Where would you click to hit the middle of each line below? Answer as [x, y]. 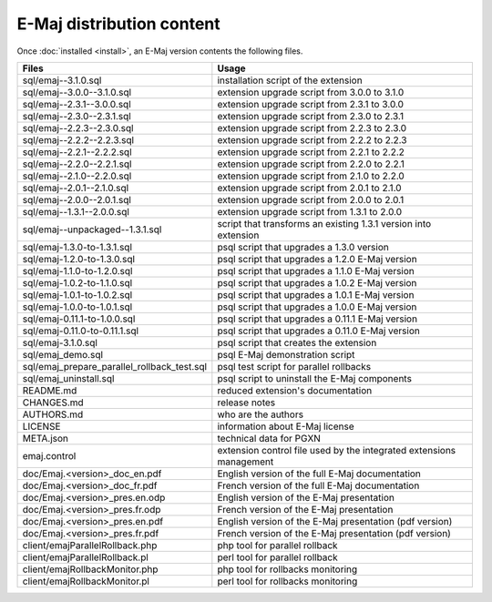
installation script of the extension [290, 80]
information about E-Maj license [286, 426]
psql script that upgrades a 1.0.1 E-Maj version [316, 294]
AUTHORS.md [53, 414]
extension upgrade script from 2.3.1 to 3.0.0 [311, 104]
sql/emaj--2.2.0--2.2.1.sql [77, 164]
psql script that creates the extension [297, 342]
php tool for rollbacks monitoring [287, 569]
